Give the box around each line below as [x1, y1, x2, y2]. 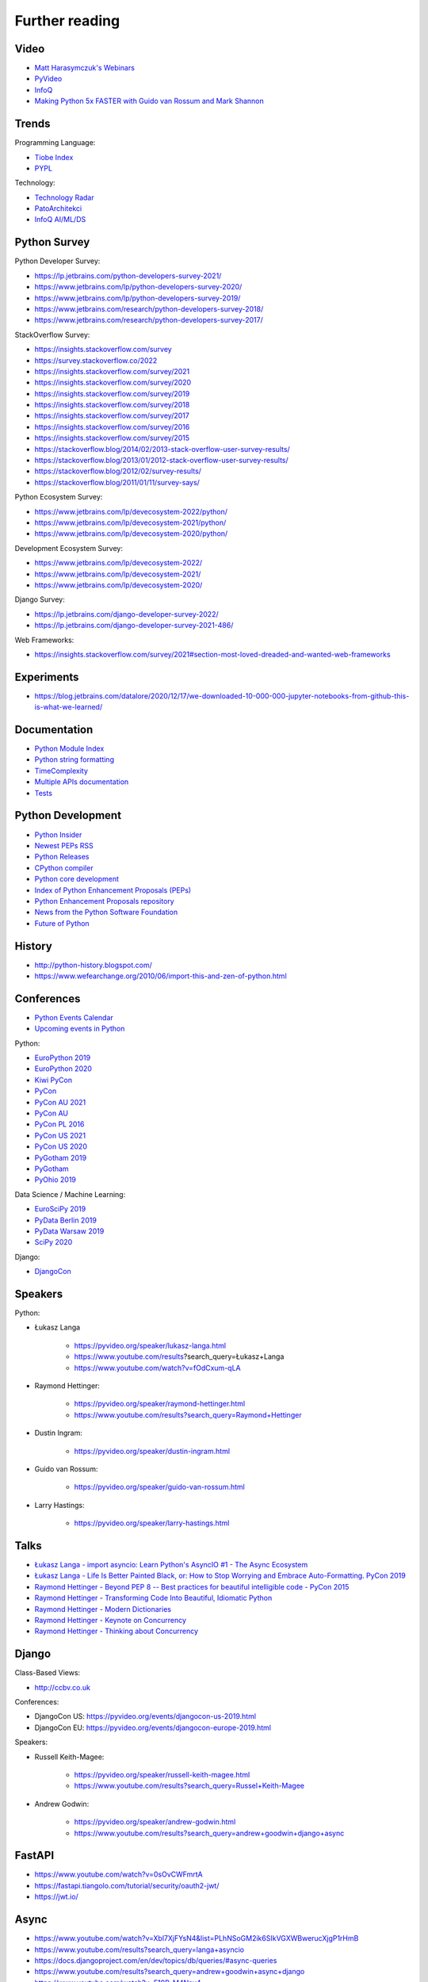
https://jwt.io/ [34, 1892, 78, 1902]
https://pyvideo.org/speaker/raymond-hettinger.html [74, 1399, 246, 1409]
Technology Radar [34, 193, 94, 202]
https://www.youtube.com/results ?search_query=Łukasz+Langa [74, 1352, 285, 1361]
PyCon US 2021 [34, 1131, 86, 1140]
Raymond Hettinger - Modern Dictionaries [34, 1604, 172, 1613]
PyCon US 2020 [34, 1142, 87, 1151]
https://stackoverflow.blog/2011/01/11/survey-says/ [34, 477, 200, 487]
